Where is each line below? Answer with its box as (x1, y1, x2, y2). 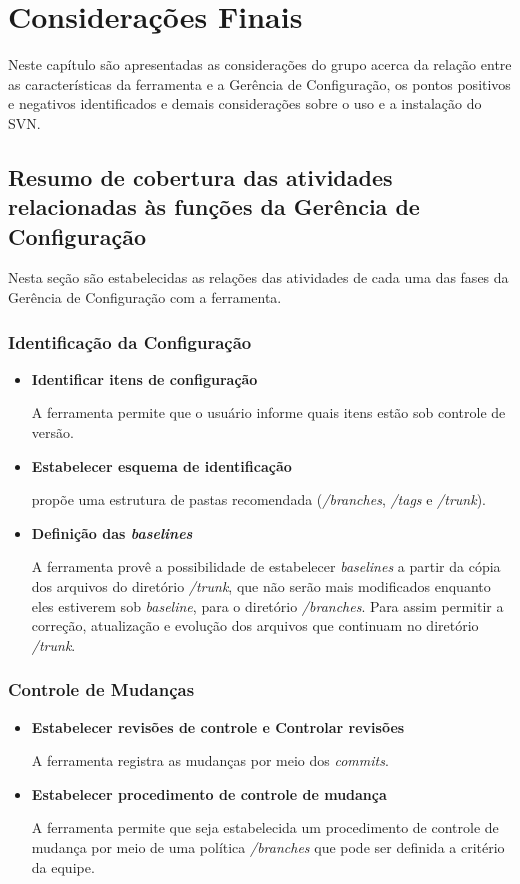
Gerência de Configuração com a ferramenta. (8, 287, 282, 308)
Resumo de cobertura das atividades (8, 161, 393, 192)
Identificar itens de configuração (31, 368, 258, 389)
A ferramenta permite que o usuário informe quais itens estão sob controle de (31, 402, 506, 423)
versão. (31, 422, 74, 443)
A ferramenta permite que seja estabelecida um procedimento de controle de (31, 817, 499, 838)
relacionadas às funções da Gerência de (8, 191, 420, 222)
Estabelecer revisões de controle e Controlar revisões (31, 716, 405, 737)
